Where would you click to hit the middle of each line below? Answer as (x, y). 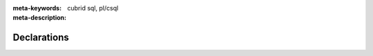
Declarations (41, 38)
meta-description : (40, 18)
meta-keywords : (37, 8)
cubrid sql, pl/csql (93, 8)
